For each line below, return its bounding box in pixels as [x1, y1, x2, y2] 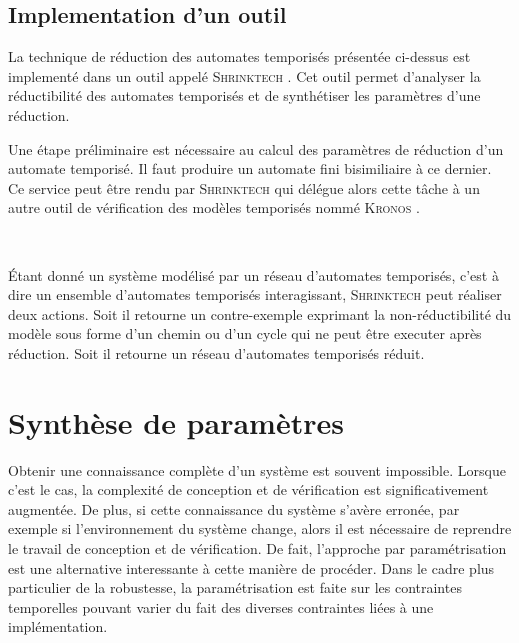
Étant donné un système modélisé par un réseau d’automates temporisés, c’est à [8, 264, 499, 285]
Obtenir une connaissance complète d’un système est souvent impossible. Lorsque [8, 459, 506, 480]
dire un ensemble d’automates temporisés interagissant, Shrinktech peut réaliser [8, 284, 502, 305]
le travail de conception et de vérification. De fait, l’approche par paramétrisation [8, 538, 507, 559]
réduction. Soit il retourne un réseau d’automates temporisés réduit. [8, 342, 425, 363]
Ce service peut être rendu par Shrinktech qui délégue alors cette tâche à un [8, 177, 480, 198]
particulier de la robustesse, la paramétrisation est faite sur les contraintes [8, 577, 462, 598]
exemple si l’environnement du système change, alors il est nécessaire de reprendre [8, 518, 512, 539]
